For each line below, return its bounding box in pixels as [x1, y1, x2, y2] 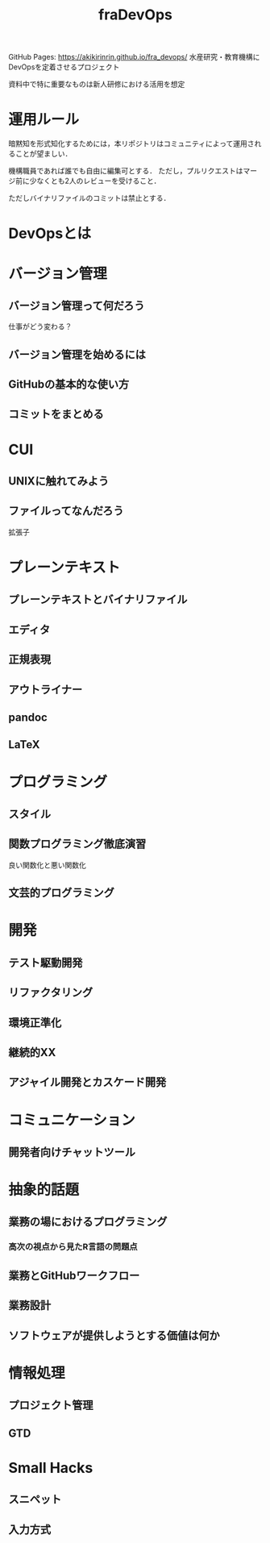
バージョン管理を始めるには [8, 347, 147, 361]
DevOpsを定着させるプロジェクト [8, 62, 120, 72]
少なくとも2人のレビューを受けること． [29, 176, 161, 186]
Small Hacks [8, 1458, 93, 1477]
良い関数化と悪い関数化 [8, 860, 86, 870]
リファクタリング [8, 986, 93, 1000]
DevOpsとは [8, 224, 92, 243]
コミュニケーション [8, 1111, 135, 1129]
